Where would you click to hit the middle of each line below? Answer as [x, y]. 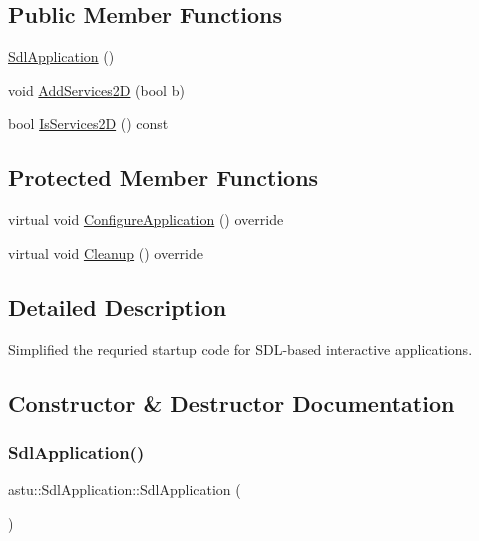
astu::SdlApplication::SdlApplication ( [124, 489]
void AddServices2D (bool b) [96, 89]
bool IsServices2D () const [88, 123]
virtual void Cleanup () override [106, 252]
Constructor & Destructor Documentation [231, 402]
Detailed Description [117, 306]
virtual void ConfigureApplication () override [146, 219]
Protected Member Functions [163, 177]
